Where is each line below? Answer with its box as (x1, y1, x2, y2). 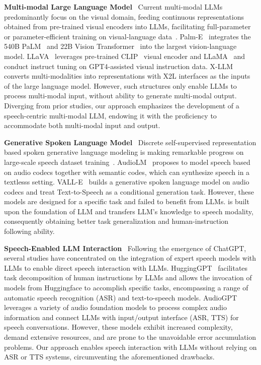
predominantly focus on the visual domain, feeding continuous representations (4, 11, 244, 22)
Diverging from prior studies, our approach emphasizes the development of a (4, 100, 239, 110)
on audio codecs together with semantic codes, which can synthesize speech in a (4, 166, 250, 177)
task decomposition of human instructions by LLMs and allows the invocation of (4, 272, 252, 283)
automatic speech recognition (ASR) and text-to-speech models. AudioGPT (4, 292, 237, 302)
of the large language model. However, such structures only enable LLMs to (4, 80, 237, 91)
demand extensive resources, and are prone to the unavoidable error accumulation (4, 332, 256, 342)
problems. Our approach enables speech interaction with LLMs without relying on (4, 341, 257, 352)
